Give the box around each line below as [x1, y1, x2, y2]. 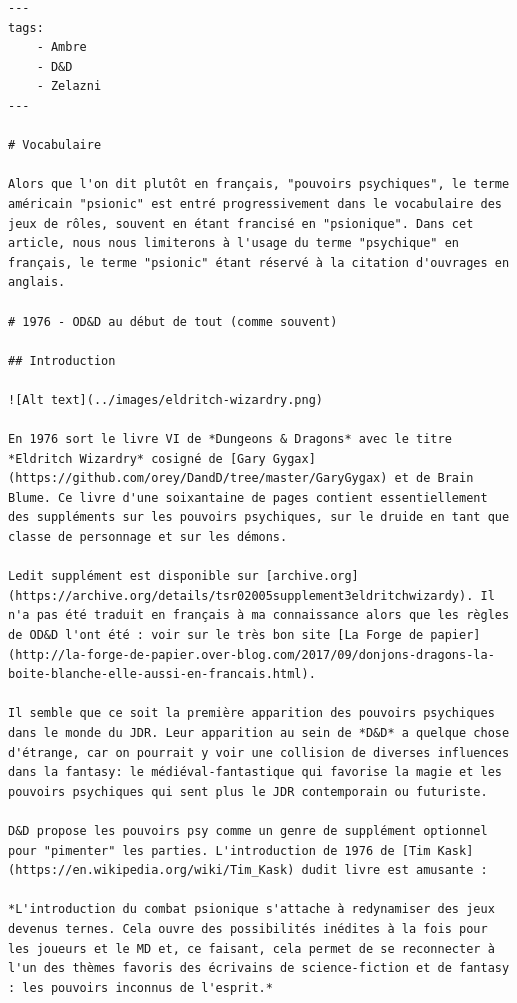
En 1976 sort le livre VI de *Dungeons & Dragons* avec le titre [8, 432, 452, 447]
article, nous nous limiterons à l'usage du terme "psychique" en [8, 236, 460, 251]
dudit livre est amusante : [301, 863, 488, 878]
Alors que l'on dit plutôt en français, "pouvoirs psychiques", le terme [8, 177, 510, 192]
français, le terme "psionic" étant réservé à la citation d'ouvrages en [8, 255, 510, 270]
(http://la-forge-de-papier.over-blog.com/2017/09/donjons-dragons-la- [8, 647, 495, 662]
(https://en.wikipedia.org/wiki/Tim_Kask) [8, 863, 295, 878]
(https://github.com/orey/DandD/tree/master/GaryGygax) [8, 471, 388, 486]
